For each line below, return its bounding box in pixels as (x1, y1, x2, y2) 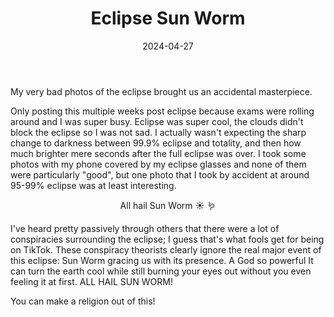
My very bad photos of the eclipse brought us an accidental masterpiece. (10, 85, 313, 97)
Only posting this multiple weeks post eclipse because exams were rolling (10, 105, 315, 117)
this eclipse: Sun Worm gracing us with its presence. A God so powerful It (10, 254, 314, 266)
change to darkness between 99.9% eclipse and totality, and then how (10, 137, 302, 149)
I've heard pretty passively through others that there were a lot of (10, 222, 280, 234)
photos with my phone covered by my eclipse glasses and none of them (10, 158, 307, 170)
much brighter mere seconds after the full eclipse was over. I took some (10, 147, 307, 159)
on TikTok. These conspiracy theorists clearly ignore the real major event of (10, 243, 322, 256)
